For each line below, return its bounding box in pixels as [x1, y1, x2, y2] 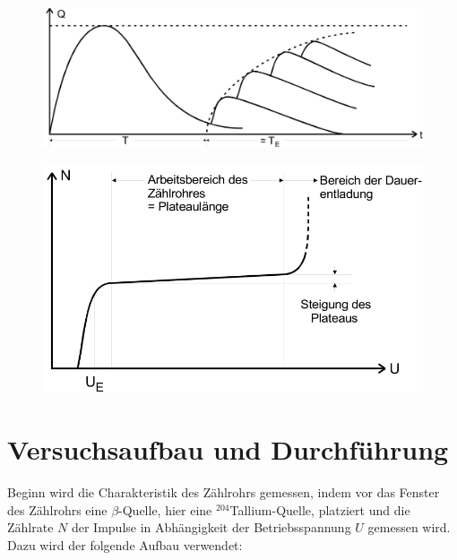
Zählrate [7, 518, 54, 537]
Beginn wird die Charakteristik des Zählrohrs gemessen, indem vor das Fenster [7, 483, 440, 502]
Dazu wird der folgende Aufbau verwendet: [7, 535, 243, 554]
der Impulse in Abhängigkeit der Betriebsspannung [71, 518, 351, 537]
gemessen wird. [367, 518, 451, 537]
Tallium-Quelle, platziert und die [229, 500, 410, 519]
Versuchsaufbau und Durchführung [7, 431, 449, 468]
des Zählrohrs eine [7, 500, 108, 519]
